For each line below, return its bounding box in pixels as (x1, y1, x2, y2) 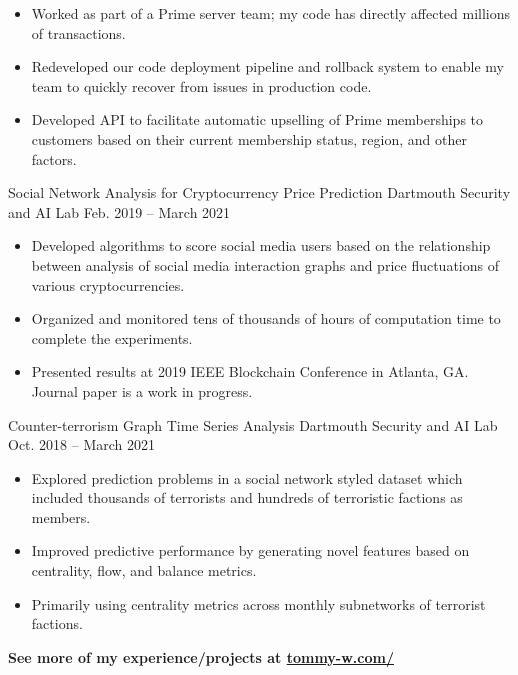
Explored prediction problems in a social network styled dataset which (31, 467, 463, 488)
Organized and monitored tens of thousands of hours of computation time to (31, 308, 501, 329)
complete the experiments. (31, 327, 193, 348)
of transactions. (31, 22, 126, 43)
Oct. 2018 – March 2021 (8, 434, 156, 455)
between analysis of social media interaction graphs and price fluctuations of (31, 254, 499, 275)
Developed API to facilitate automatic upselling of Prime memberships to (31, 109, 484, 130)
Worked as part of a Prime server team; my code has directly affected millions (31, 3, 511, 23)
